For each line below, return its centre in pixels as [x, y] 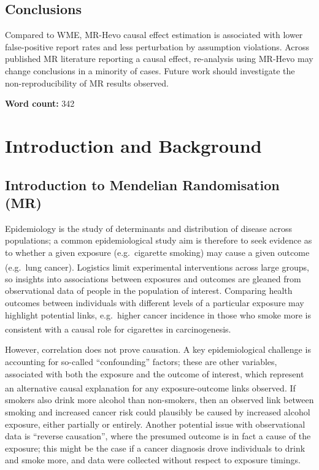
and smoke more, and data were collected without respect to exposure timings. [153, 460]
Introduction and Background [133, 145]
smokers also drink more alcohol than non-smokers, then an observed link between [159, 400]
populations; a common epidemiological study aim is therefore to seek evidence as [159, 240]
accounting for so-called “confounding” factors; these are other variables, [141, 361]
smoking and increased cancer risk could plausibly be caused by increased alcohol [158, 412]
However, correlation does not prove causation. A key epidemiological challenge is [158, 349]
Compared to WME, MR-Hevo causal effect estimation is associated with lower [154, 35]
